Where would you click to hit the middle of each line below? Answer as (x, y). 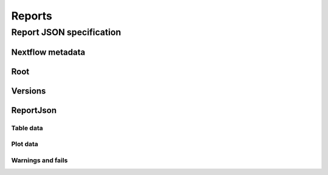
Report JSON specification (66, 32)
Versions (29, 91)
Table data (27, 128)
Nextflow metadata (48, 52)
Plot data (25, 144)
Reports (32, 16)
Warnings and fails (39, 160)
